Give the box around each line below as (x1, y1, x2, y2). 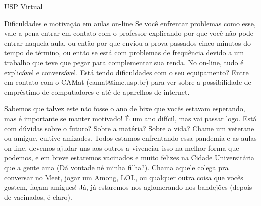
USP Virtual (4, 1, 43, 11)
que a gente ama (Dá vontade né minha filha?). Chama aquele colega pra (4, 162, 229, 172)
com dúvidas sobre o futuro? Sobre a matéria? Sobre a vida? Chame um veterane (4, 123, 254, 133)
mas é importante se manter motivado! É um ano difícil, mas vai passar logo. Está (4, 113, 257, 123)
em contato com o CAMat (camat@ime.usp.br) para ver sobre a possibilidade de (4, 77, 251, 87)
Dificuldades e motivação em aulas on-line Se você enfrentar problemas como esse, (4, 18, 256, 28)
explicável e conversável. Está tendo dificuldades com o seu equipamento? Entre (4, 67, 249, 77)
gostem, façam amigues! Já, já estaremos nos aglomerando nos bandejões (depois (4, 182, 252, 192)
